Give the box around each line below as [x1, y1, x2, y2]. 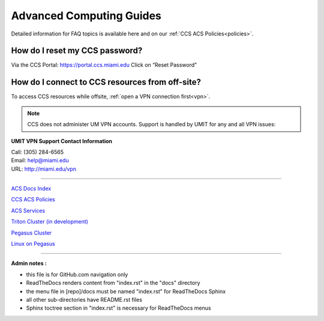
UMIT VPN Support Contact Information [11, 137, 113, 144]
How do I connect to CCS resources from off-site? [11, 77, 201, 87]
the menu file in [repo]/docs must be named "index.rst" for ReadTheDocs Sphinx [26, 287, 226, 295]
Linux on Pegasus [11, 240, 55, 248]
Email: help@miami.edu [11, 157, 69, 164]
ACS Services [11, 207, 45, 214]
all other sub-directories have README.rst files [26, 296, 142, 303]
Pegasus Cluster [11, 229, 52, 236]
